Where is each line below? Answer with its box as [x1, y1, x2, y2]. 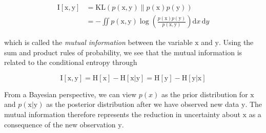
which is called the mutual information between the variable [4, 37, 193, 48]
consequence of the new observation [4, 119, 116, 129]
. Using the [218, 37, 254, 48]
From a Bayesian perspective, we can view [4, 88, 137, 99]
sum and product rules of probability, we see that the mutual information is [4, 47, 242, 57]
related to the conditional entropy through [4, 57, 137, 68]
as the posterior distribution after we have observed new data [46, 99, 239, 109]
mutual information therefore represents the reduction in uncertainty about [4, 109, 240, 120]
